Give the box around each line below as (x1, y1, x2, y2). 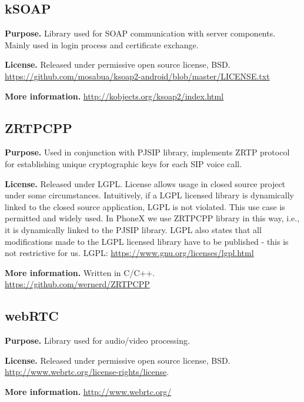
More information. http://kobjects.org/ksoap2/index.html (5, 89, 224, 102)
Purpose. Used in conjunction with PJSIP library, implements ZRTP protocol (5, 146, 290, 158)
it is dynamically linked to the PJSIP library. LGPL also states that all (5, 223, 262, 235)
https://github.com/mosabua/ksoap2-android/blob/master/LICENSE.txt (5, 69, 270, 82)
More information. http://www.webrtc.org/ (5, 385, 172, 397)
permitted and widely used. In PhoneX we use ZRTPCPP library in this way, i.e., (5, 212, 300, 224)
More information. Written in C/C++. (5, 266, 155, 278)
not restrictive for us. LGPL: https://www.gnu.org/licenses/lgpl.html (5, 247, 254, 259)
